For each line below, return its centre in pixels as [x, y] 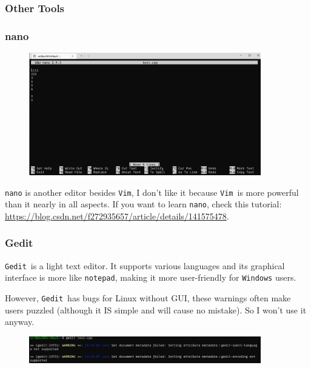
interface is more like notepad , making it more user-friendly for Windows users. [151, 277]
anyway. [20, 322]
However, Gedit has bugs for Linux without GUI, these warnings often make [148, 298]
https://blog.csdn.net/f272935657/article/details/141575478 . [117, 216]
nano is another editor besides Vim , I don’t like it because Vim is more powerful [152, 192]
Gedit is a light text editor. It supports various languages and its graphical [145, 265]
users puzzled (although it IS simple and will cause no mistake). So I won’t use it [156, 309]
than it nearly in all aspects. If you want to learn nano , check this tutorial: [143, 204]
